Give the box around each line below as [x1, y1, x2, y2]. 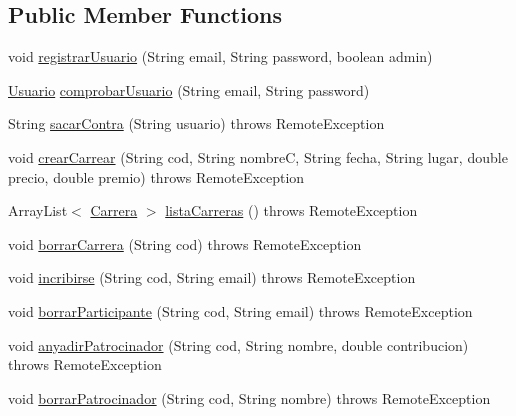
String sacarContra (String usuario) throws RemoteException [8, 113, 385, 134]
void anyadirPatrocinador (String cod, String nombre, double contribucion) [8, 334, 469, 355]
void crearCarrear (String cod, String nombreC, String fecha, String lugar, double [8, 146, 508, 167]
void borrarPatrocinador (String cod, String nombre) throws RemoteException [8, 387, 491, 408]
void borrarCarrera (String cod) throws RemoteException [8, 233, 362, 254]
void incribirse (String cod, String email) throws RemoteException [8, 267, 416, 288]
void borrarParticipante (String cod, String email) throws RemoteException [8, 300, 473, 321]
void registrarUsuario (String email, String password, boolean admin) [8, 46, 433, 67]
